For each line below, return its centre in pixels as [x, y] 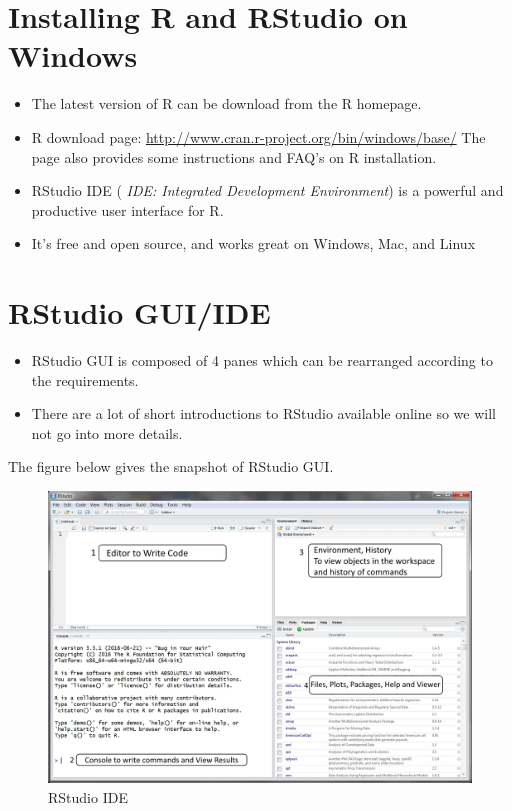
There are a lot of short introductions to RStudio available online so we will [263, 413]
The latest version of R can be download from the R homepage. [226, 103]
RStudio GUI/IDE [139, 312]
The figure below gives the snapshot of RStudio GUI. [171, 466]
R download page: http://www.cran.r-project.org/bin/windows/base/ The [258, 136]
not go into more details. [107, 432]
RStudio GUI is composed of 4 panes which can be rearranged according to [262, 360]
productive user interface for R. [127, 209]
